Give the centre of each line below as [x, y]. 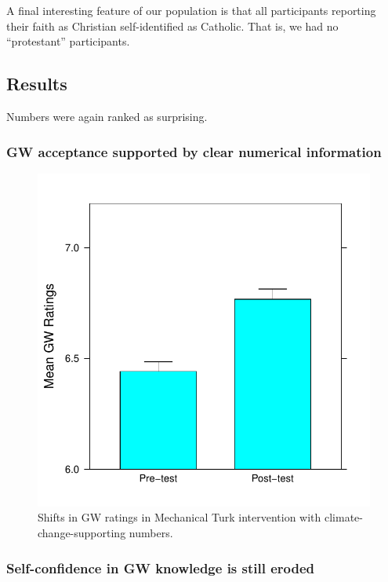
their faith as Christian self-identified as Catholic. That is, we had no [172, 26]
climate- [343, 517]
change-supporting [82, 532]
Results [37, 84]
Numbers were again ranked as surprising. [107, 116]
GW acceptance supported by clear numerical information [194, 151]
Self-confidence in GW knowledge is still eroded [161, 567]
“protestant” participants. [68, 41]
